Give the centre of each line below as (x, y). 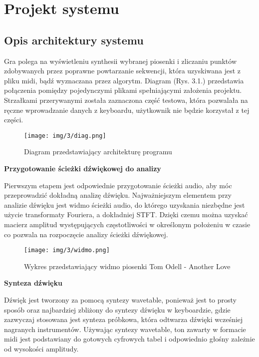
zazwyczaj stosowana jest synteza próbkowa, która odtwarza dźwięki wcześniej (124, 319)
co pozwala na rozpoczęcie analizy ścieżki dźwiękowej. (86, 234)
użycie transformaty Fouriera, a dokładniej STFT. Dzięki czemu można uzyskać (126, 214)
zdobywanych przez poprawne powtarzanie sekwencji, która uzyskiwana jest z (123, 71)
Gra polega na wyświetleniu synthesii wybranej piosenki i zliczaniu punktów (121, 61)
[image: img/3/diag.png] (65, 136)
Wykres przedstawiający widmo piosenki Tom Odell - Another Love (127, 266)
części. (14, 120)
